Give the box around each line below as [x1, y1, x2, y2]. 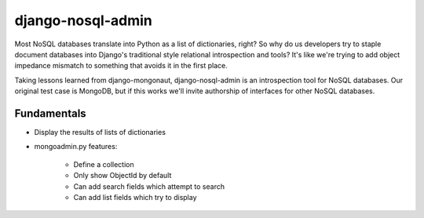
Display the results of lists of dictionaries [34, 128, 166, 137]
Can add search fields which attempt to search [73, 181, 225, 191]
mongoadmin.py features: [34, 142, 118, 151]
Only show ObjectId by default [73, 171, 172, 180]
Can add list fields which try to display [73, 192, 197, 202]
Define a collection [73, 159, 134, 169]
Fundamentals [14, 107, 86, 120]
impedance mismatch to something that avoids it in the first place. [14, 61, 228, 71]
